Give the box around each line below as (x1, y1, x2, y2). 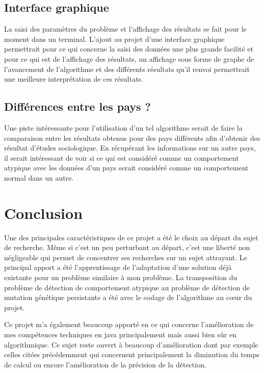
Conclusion (4, 202, 83, 223)
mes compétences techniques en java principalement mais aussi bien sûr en (4, 329, 236, 339)
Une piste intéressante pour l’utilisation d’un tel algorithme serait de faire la (4, 122, 243, 133)
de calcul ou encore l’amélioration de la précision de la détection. (4, 359, 206, 369)
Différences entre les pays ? (4, 98, 151, 114)
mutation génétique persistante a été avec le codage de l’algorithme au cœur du (4, 292, 252, 303)
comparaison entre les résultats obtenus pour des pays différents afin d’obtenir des (4, 132, 260, 143)
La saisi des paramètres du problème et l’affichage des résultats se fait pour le (4, 23, 247, 34)
